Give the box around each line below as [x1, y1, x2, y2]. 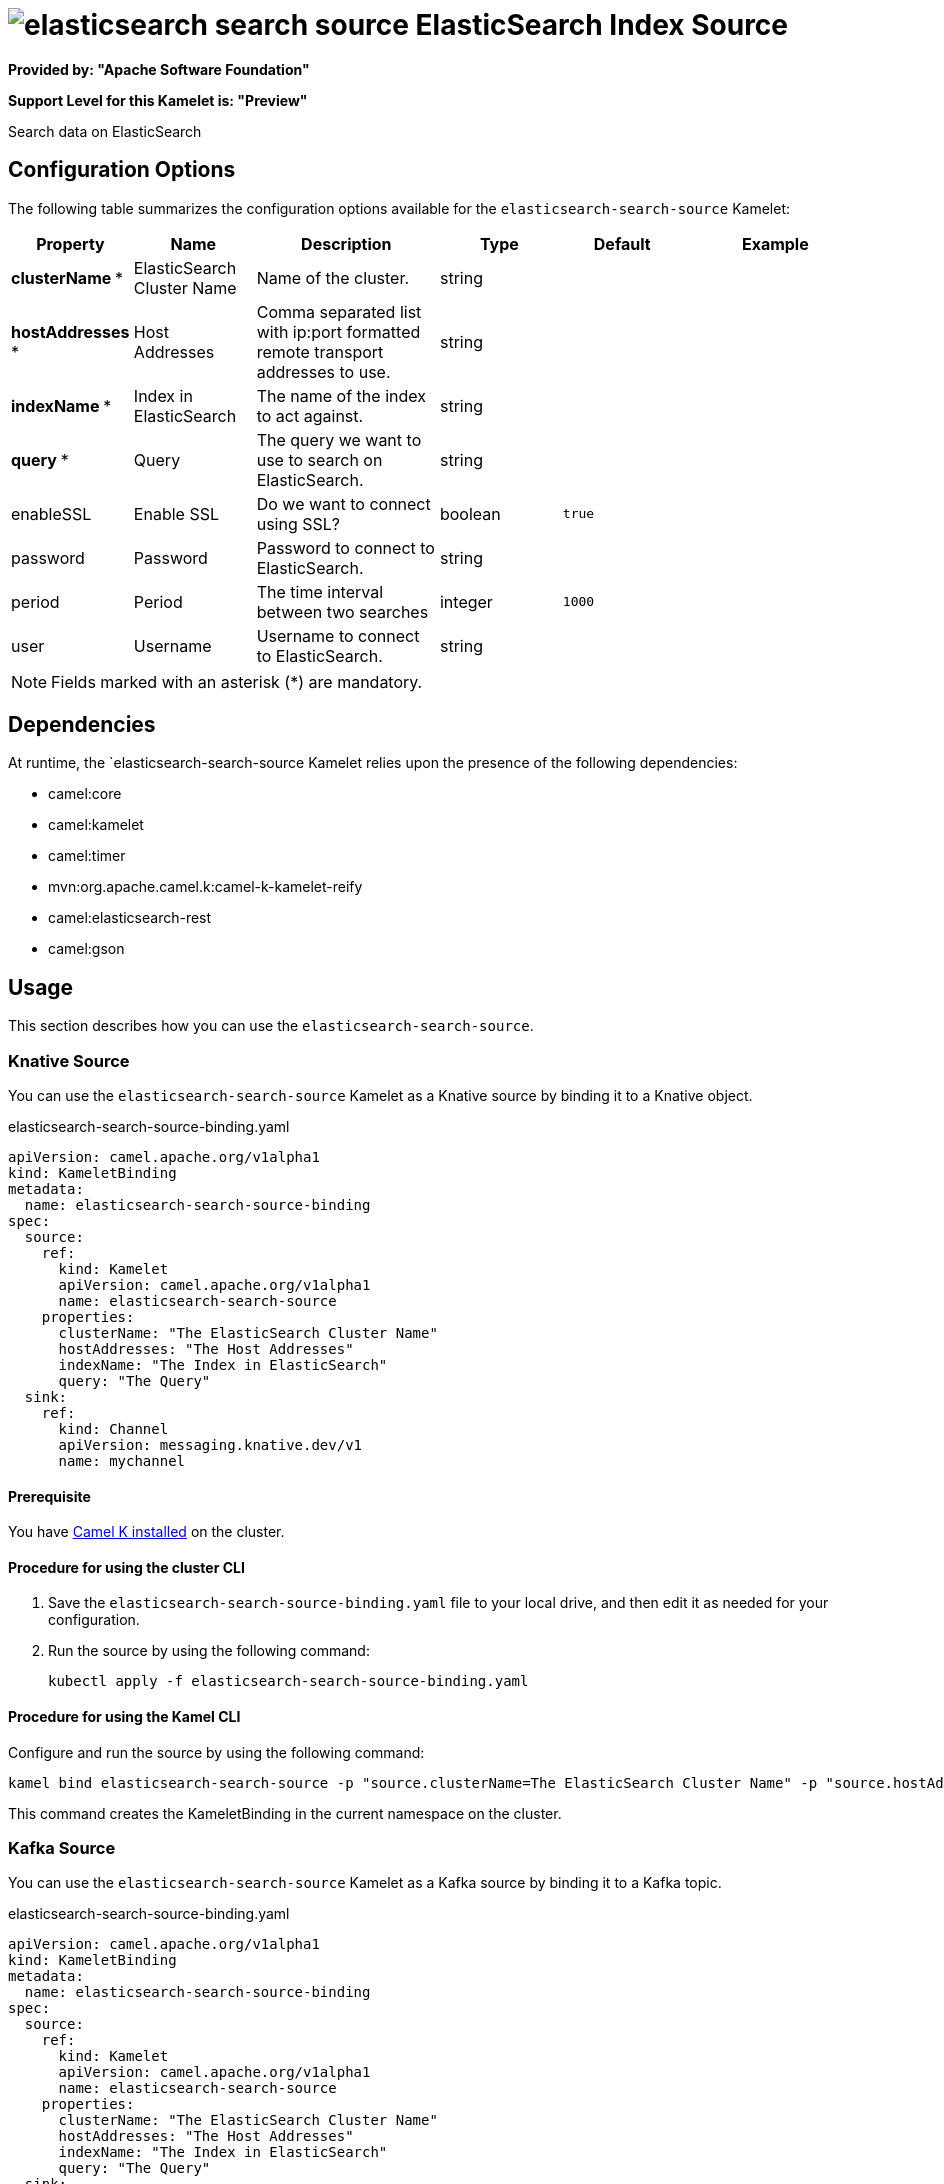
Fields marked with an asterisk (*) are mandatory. [51, 671, 423, 692]
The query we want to [256, 429, 422, 450]
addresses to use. [256, 361, 391, 382]
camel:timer [48, 847, 126, 865]
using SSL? [256, 513, 340, 534]
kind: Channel [58, 1421, 169, 1438]
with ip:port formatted [256, 321, 421, 342]
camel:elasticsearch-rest [48, 909, 212, 927]
